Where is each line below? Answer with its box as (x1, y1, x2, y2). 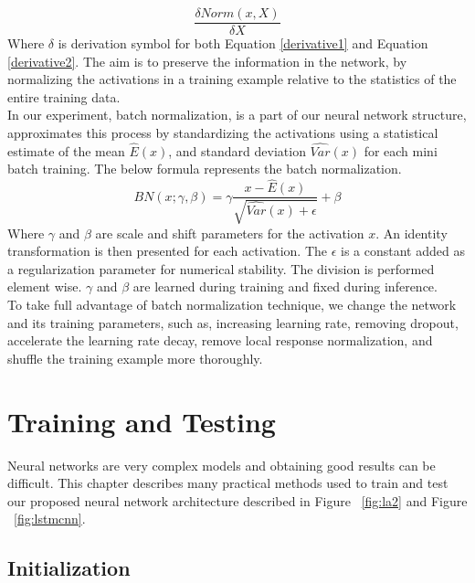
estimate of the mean (7, 141, 125, 160)
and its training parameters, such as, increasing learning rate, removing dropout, (7, 313, 459, 332)
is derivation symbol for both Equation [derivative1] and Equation (58, 34, 428, 53)
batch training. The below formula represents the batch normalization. (7, 159, 402, 178)
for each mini (364, 141, 438, 160)
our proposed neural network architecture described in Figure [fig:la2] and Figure (7, 491, 468, 510)
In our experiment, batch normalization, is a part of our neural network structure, (7, 105, 467, 124)
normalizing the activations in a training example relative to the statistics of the (7, 69, 457, 89)
